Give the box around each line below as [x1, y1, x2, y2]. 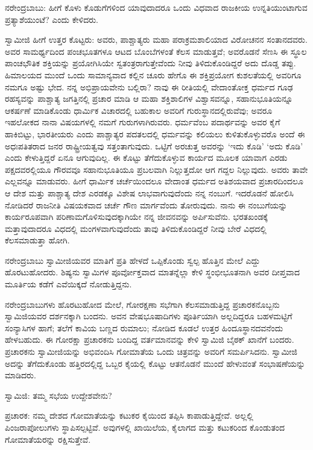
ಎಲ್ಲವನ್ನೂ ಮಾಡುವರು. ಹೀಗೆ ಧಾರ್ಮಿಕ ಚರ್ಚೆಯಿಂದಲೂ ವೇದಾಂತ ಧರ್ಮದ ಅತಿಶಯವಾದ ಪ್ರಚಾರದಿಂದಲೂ [5, 175, 303, 187]
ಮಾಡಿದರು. [5, 369, 36, 381]
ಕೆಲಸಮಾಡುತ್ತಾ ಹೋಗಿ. [5, 234, 70, 246]
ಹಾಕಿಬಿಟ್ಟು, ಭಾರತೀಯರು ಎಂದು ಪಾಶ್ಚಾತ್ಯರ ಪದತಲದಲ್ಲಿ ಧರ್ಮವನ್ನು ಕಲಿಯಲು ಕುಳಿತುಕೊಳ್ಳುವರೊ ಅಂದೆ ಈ [5, 127, 305, 140]
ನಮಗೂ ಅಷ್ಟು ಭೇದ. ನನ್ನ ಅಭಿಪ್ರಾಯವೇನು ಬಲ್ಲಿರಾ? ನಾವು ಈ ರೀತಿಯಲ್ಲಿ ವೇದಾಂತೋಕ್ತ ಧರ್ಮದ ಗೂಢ [5, 80, 293, 93]
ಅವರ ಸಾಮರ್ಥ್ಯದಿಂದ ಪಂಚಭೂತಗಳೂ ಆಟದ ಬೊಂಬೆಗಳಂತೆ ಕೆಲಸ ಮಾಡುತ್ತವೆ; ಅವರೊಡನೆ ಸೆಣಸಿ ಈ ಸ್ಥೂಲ [5, 45, 307, 57]
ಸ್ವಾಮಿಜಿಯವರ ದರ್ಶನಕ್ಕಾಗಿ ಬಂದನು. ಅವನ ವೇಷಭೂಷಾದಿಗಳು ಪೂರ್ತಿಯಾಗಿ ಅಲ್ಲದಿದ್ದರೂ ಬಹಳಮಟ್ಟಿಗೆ [5, 310, 292, 322]
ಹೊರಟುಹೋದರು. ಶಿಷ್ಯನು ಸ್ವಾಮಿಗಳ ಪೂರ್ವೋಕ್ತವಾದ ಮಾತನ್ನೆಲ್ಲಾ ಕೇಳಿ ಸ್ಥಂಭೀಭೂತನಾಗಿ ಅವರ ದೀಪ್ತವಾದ [5, 266, 300, 278]
